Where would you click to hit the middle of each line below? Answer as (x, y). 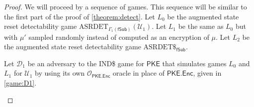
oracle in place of (139, 73)
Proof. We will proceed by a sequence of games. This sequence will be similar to (126, 6)
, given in (207, 73)
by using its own (60, 73)
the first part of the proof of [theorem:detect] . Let (80, 16)
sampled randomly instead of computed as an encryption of (119, 37)
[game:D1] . (20, 83)
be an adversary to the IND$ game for (86, 63)
